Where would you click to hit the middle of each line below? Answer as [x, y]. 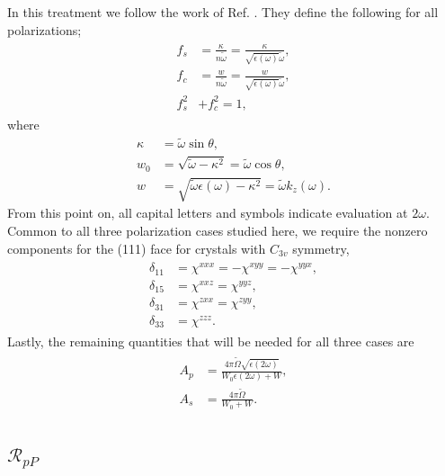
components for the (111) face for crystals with [137, 248]
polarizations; [44, 29]
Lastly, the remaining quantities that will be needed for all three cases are [211, 341]
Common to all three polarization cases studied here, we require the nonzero [218, 230]
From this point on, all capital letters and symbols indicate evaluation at [208, 213]
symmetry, [321, 248]
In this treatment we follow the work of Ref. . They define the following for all [223, 12]
